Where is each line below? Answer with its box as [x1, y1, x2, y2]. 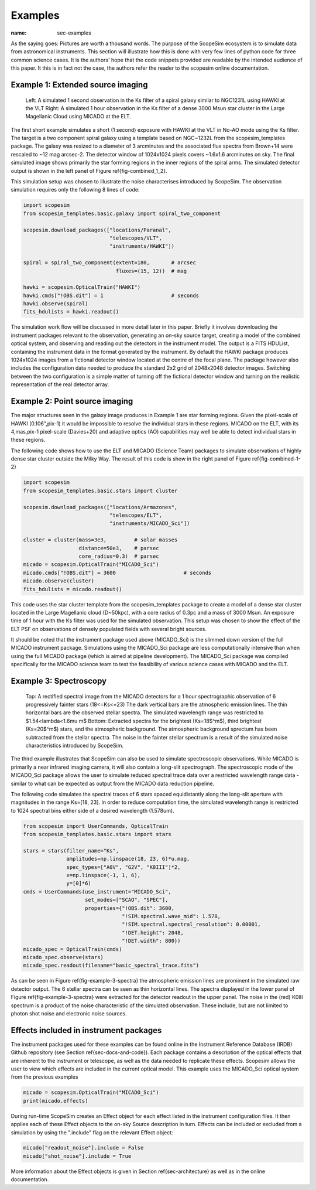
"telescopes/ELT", [109, 512, 162, 519]
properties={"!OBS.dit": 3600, [85, 905, 175, 911]
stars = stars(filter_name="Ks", [23, 847, 119, 854]
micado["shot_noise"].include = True [23, 1153, 132, 1160]
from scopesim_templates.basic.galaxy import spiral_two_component [23, 210, 221, 217]
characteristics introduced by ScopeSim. [25, 742, 124, 749]
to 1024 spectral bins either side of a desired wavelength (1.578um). [11, 807, 175, 814]
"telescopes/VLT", [109, 234, 162, 241]
